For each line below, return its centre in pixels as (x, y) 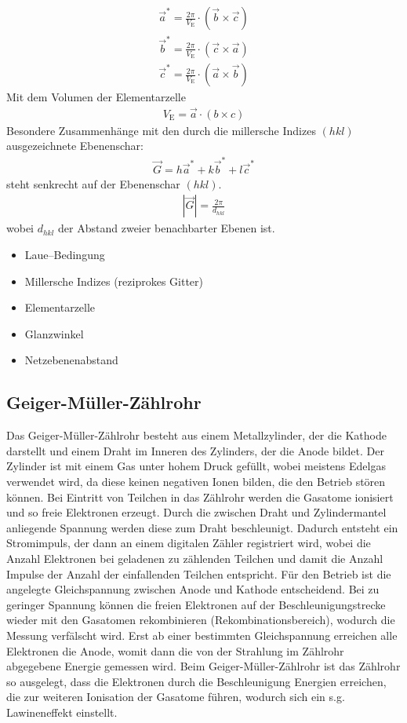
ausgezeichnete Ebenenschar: (75, 146)
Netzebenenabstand (71, 360)
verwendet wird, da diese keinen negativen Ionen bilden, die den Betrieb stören (196, 481)
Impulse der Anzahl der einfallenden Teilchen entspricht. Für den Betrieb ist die (199, 573)
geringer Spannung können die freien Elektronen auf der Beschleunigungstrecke (196, 604)
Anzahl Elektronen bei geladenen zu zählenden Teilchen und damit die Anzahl (195, 558)
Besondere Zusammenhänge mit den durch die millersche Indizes (161, 130)
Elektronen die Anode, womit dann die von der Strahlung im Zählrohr (175, 650)
